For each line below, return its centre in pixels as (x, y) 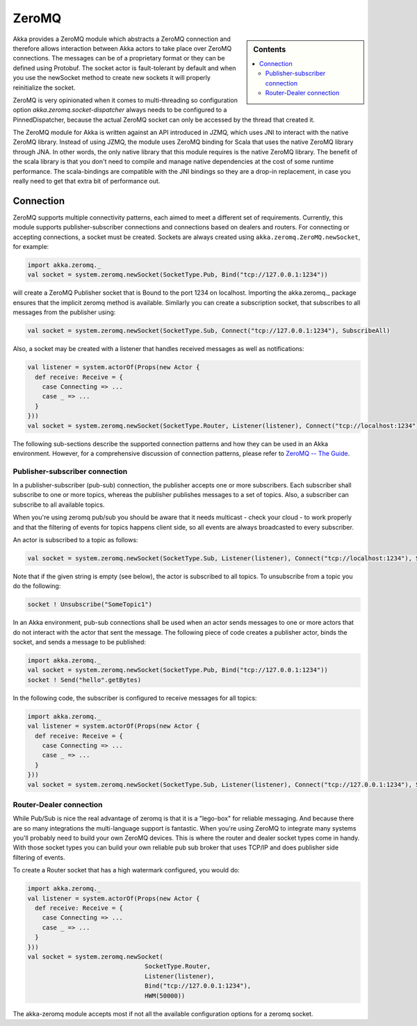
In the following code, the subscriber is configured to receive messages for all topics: (135, 698)
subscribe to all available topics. (59, 505)
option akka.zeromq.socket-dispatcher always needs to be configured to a (120, 110)
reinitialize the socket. (44, 88)
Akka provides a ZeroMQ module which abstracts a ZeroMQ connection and (122, 39)
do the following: (37, 586)
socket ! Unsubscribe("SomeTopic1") (90, 604)
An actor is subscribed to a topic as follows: (75, 540)
